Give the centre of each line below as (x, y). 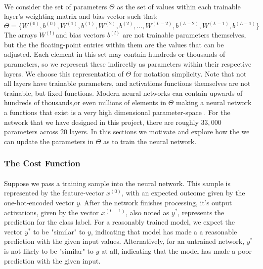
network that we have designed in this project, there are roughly (101, 122)
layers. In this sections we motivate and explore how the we (159, 132)
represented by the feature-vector (54, 193)
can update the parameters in (49, 141)
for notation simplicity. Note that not (190, 73)
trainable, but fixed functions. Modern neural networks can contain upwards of (123, 93)
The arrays (21, 35)
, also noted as (148, 212)
